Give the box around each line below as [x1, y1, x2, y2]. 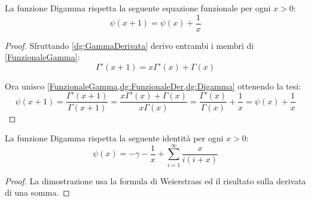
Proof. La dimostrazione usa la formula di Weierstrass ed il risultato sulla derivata [5, 174, 306, 187]
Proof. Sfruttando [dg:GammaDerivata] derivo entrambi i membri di [5, 39, 254, 51]
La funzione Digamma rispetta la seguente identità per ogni [5, 132, 224, 144]
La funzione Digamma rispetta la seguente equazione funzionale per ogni [5, 2, 271, 14]
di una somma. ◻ [5, 186, 70, 199]
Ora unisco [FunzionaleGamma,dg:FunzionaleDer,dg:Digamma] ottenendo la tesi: [5, 79, 301, 92]
